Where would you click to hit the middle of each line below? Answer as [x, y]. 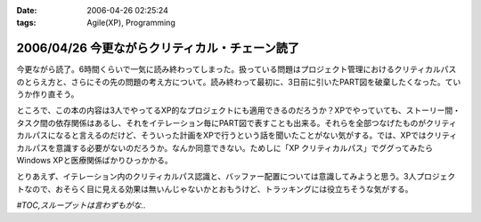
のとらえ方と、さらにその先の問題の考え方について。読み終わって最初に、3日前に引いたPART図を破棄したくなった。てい [239, 82]
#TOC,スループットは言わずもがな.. [81, 205]
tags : [26, 23]
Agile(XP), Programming [131, 23]
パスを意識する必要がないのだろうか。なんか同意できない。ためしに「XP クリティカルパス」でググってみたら [232, 147]
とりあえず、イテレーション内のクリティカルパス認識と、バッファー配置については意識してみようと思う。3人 [216, 177]
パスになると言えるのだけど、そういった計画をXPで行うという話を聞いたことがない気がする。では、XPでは [229, 135]
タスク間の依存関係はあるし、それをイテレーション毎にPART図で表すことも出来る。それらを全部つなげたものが [221, 123]
